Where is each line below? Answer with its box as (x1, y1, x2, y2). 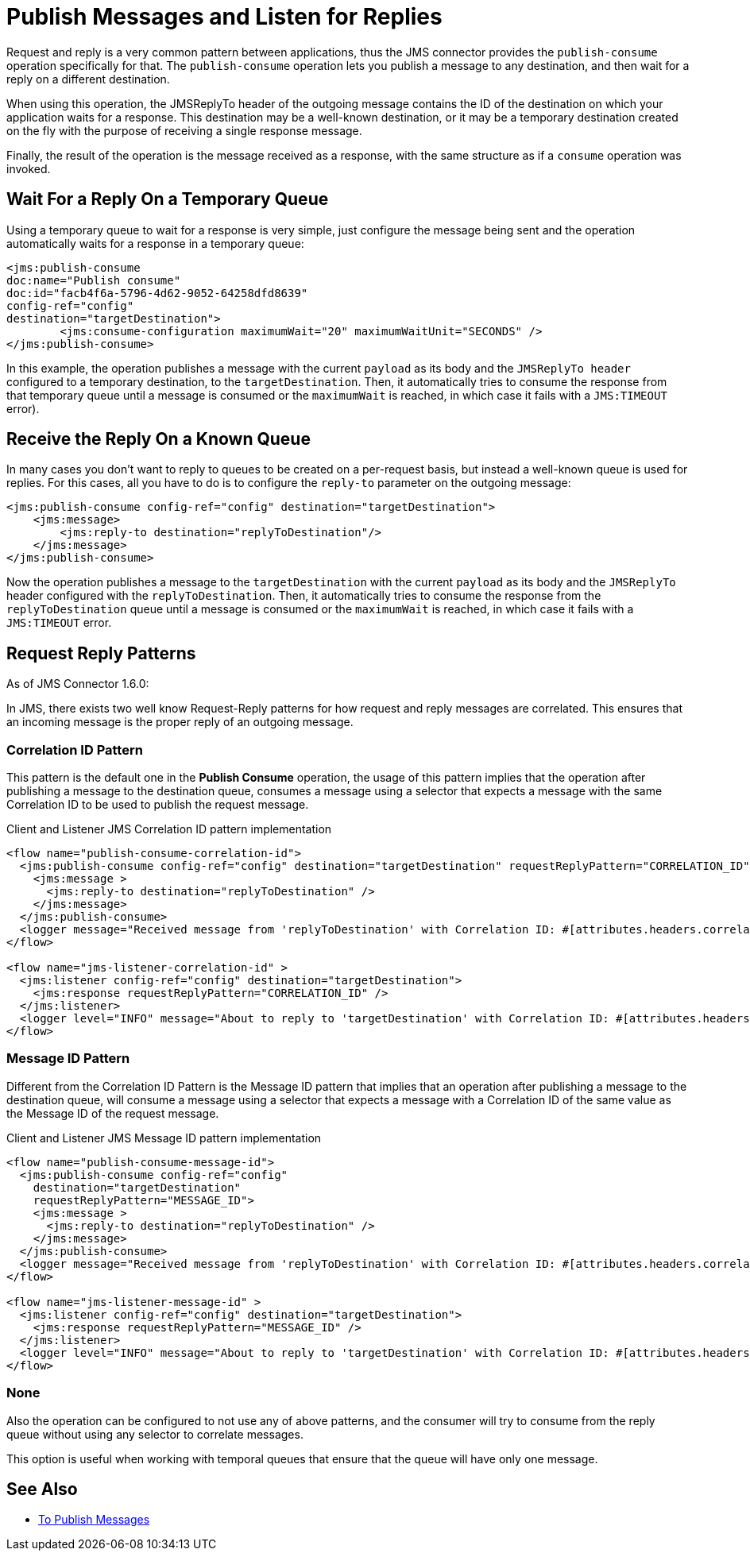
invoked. (6, 161, 51, 176)
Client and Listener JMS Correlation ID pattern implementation (6, 822, 332, 836)
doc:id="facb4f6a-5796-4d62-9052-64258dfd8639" (6, 286, 308, 299)
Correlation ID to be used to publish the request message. (6, 798, 309, 812)
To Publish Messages (38, 1513, 150, 1527)
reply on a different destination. (6, 71, 170, 86)
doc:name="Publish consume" (6, 273, 181, 287)
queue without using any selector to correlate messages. (6, 1427, 303, 1441)
